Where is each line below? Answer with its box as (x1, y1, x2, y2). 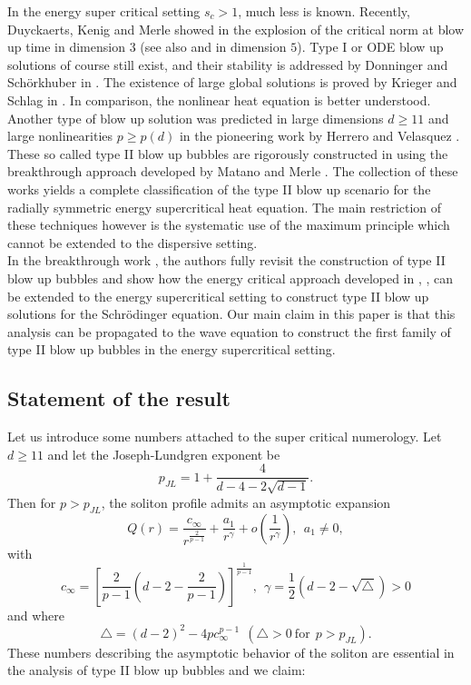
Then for (7, 492, 56, 511)
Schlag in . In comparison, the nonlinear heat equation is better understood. (7, 90, 431, 109)
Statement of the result (7, 384, 231, 412)
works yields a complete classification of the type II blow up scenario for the (7, 179, 431, 198)
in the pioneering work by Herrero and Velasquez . (179, 126, 460, 145)
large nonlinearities (7, 126, 113, 145)
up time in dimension (7, 37, 125, 56)
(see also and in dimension (140, 37, 287, 56)
